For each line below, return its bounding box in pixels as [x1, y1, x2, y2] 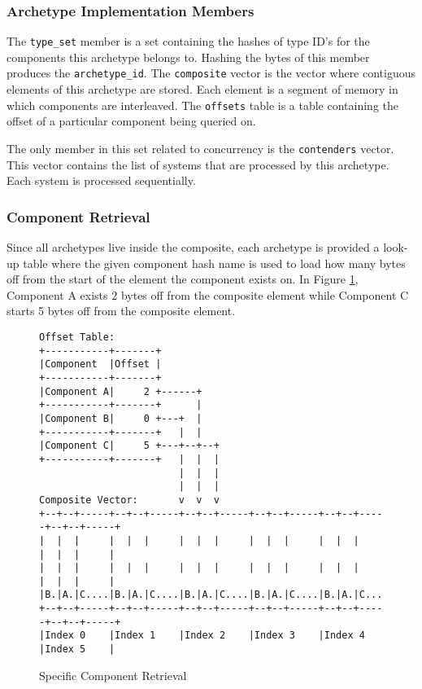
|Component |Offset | [39, 358, 162, 371]
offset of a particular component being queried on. [7, 112, 256, 129]
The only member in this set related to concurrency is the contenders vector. [7, 139, 394, 156]
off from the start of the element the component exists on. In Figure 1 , [7, 270, 359, 287]
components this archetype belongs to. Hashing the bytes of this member [7, 48, 370, 65]
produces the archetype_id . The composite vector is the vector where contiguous [7, 64, 416, 81]
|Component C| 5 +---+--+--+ [39, 440, 220, 452]
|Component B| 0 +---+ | [39, 412, 202, 424]
